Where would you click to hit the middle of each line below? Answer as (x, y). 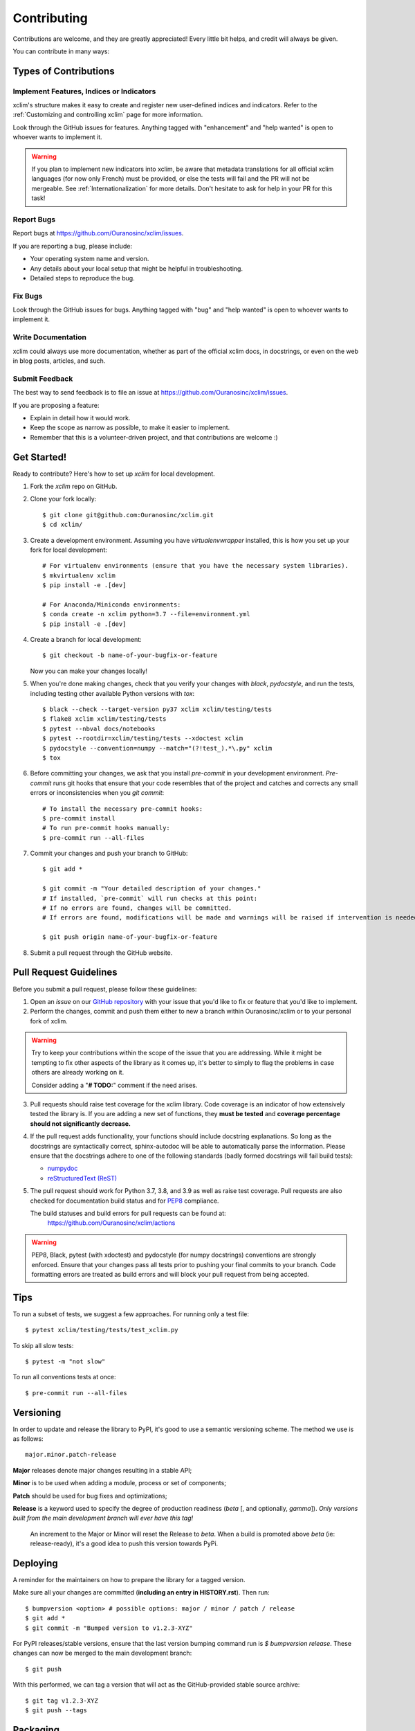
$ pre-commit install (79, 818)
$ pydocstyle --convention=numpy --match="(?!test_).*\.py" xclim (157, 748)
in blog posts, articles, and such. (59, 361)
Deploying (35, 1563)
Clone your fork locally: (63, 499)
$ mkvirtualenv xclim (79, 575)
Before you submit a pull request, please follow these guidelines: (105, 989)
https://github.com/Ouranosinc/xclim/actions (111, 1223)
